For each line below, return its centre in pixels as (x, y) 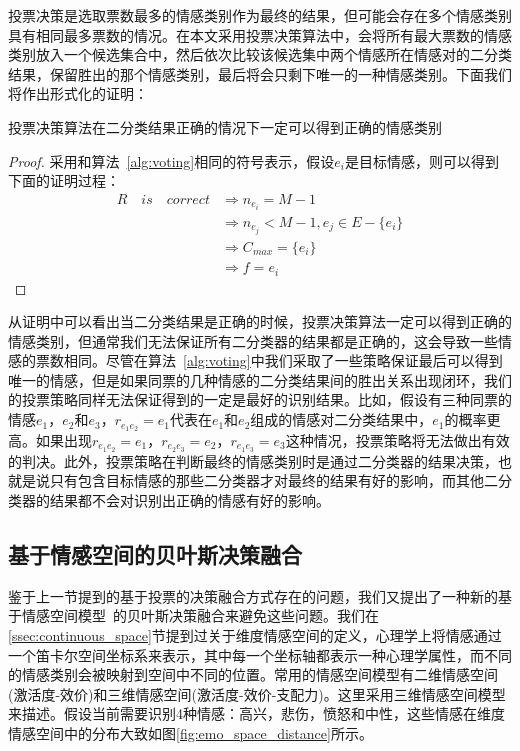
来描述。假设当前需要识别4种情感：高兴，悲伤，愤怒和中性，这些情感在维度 (256, 713)
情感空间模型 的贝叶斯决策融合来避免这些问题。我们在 (200, 615)
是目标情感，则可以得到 (421, 160)
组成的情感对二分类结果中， (341, 419)
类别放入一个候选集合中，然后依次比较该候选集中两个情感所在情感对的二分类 (260, 54)
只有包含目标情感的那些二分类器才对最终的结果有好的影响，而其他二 (273, 480)
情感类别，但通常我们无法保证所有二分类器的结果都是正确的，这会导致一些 (253, 340)
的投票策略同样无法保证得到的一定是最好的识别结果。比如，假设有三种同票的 (260, 399)
